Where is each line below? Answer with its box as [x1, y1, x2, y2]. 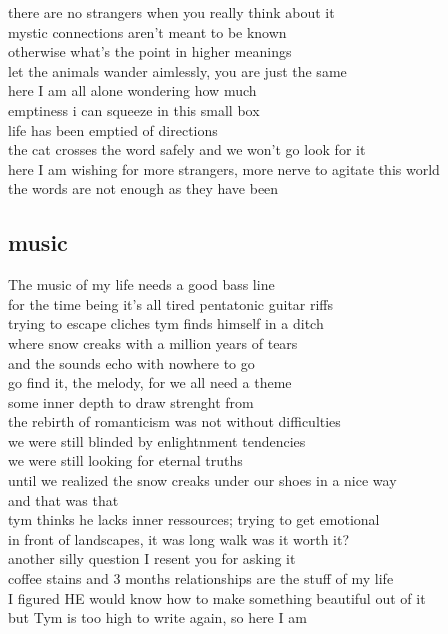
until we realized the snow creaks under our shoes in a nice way [8, 470, 397, 491]
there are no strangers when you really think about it [8, 2, 335, 22]
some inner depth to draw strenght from [8, 391, 254, 412]
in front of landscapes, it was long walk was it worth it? [8, 528, 350, 549]
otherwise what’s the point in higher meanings [8, 41, 292, 62]
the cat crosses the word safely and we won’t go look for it [8, 139, 366, 160]
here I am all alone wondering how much [8, 80, 257, 101]
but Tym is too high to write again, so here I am [8, 607, 307, 628]
